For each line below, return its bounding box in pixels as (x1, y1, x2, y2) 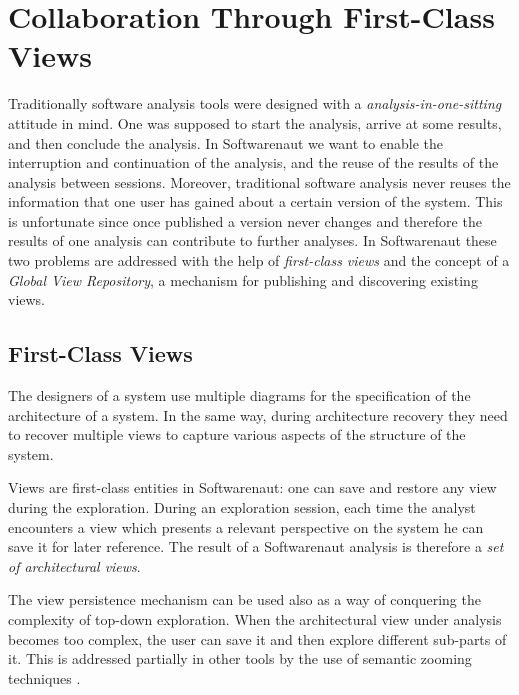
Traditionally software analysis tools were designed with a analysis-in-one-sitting (8, 93, 502, 114)
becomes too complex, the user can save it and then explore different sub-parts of (8, 628, 507, 649)
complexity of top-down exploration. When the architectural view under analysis (8, 608, 502, 629)
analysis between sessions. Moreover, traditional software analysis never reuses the (8, 171, 511, 192)
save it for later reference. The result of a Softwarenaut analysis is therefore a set (8, 536, 504, 557)
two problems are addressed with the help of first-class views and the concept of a (8, 250, 510, 271)
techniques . (8, 667, 81, 688)
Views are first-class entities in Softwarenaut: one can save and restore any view (8, 477, 497, 498)
